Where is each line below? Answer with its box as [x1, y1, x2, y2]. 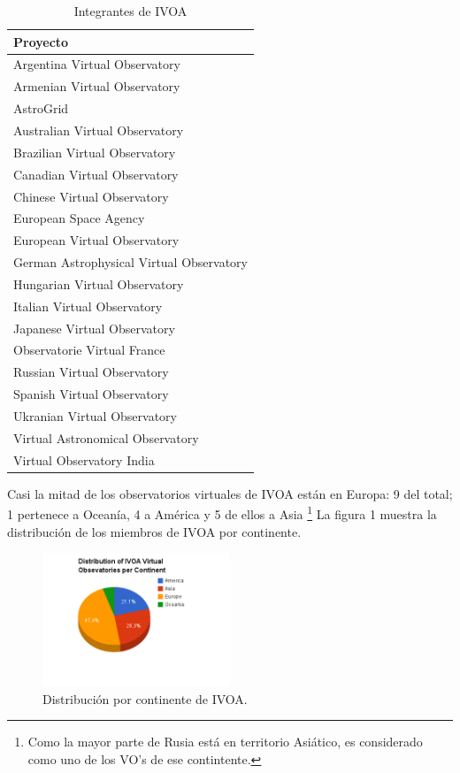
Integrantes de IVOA [73, 2, 188, 19]
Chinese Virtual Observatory [13, 187, 169, 205]
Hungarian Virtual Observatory [13, 274, 184, 293]
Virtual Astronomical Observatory [13, 428, 199, 447]
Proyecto [13, 32, 69, 50]
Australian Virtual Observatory [13, 120, 184, 139]
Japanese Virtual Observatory [13, 318, 175, 337]
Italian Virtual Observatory [13, 296, 163, 315]
